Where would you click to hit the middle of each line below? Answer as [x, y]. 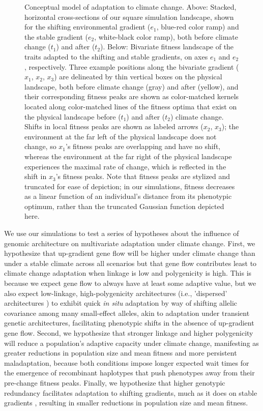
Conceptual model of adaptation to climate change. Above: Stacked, [130, 7]
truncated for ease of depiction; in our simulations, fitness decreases [130, 186]
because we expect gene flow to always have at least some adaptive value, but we [130, 283]
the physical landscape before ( [73, 116]
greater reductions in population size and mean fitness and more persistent [121, 353]
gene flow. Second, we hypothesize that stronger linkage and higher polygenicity [129, 333]
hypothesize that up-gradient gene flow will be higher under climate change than [130, 253]
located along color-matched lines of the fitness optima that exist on [131, 106]
